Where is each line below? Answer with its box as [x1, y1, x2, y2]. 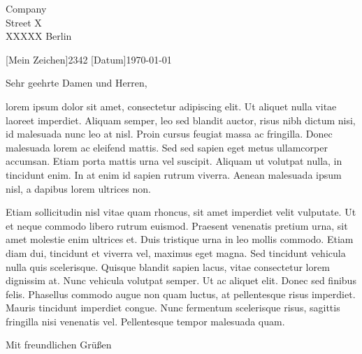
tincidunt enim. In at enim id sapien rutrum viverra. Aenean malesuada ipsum [6, 167, 342, 182]
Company [6, 1, 47, 15]
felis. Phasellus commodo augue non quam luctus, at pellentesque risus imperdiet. [6, 286, 356, 301]
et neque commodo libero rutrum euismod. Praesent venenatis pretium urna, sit [6, 218, 348, 233]
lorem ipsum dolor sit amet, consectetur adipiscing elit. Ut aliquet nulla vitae [6, 98, 337, 113]
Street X [6, 15, 42, 29]
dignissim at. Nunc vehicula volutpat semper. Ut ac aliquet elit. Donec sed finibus [6, 273, 356, 288]
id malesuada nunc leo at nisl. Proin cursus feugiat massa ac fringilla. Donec [6, 126, 333, 141]
